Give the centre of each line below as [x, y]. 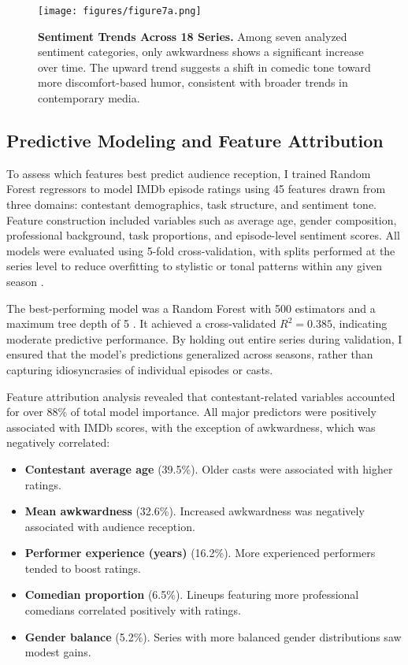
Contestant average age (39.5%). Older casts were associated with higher [209, 468]
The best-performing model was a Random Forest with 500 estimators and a [191, 308]
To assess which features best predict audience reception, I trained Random [189, 173]
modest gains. [58, 652]
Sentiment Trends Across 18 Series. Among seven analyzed [193, 36]
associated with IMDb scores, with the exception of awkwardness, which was [191, 427]
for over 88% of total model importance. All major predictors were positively [191, 412]
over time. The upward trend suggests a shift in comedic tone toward [204, 67]
